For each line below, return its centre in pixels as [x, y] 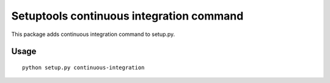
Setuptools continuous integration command [127, 16]
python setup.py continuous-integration [83, 67]
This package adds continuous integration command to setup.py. [93, 34]
